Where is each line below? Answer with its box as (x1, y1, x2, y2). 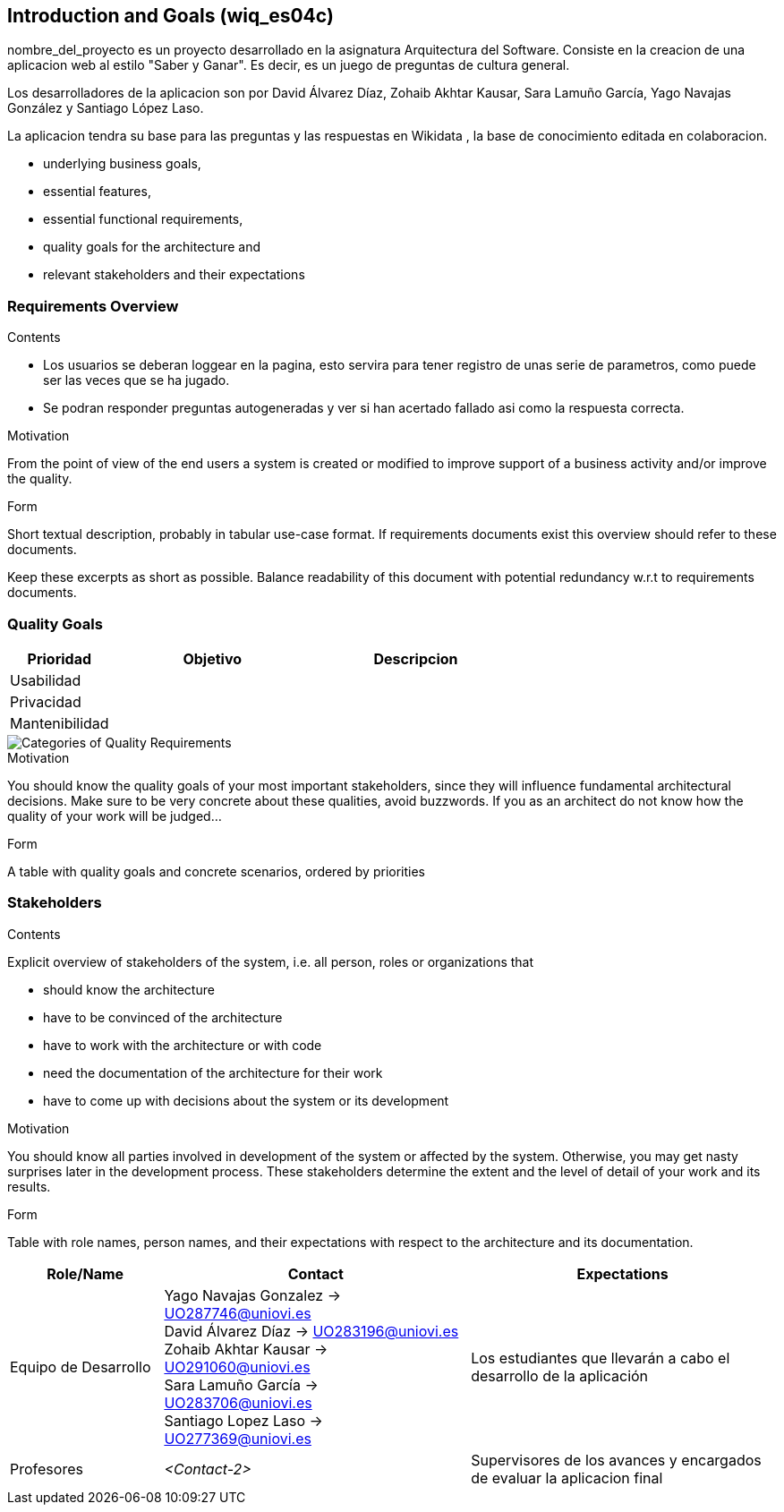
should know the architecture (43, 981, 215, 997)
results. (7, 1178, 51, 1194)
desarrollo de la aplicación (471, 1366, 649, 1385)
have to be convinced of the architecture (43, 1009, 283, 1025)
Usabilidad (10, 671, 81, 689)
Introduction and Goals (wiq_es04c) (7, 4, 334, 27)
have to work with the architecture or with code (43, 1037, 322, 1053)
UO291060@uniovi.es (164, 1357, 311, 1376)
